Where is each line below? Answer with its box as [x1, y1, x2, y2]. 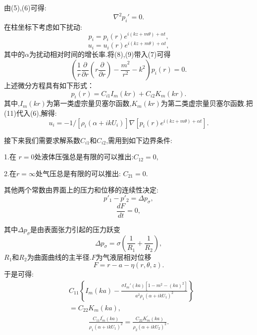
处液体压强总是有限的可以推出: [34, 151, 134, 162]
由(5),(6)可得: [4, 2, 47, 12]
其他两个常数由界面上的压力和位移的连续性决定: [4, 185, 158, 195]
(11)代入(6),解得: [4, 108, 57, 118]
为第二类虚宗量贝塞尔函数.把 [160, 98, 253, 108]
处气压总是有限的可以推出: [35, 168, 121, 178]
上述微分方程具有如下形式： [4, 80, 94, 91]
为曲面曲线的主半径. [27, 251, 92, 262]
